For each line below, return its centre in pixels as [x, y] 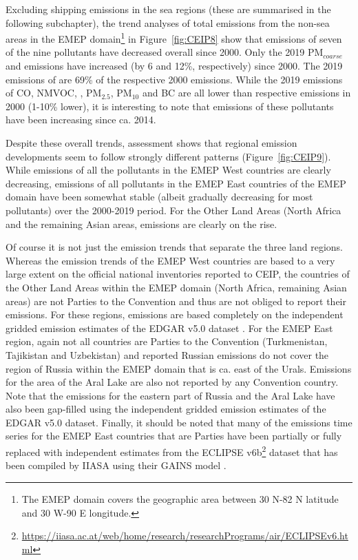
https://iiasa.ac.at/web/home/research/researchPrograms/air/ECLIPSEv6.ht [185, 536]
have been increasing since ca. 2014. [81, 120]
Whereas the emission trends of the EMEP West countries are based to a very [170, 260]
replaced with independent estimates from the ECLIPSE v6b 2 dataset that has [172, 451]
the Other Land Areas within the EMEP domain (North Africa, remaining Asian [176, 287]
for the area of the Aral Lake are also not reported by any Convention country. [172, 382]
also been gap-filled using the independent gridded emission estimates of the [166, 409]
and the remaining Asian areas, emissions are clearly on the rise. [141, 224]
